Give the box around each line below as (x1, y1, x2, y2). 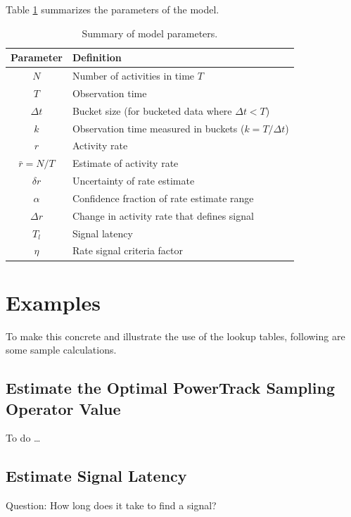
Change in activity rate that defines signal (72, 208, 254, 223)
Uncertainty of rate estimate (72, 173, 195, 188)
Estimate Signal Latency (6, 465, 187, 487)
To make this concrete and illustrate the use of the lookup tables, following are (6, 328, 345, 343)
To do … (6, 430, 41, 445)
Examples (6, 287, 101, 316)
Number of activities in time (72, 68, 195, 83)
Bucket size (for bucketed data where (72, 103, 232, 118)
